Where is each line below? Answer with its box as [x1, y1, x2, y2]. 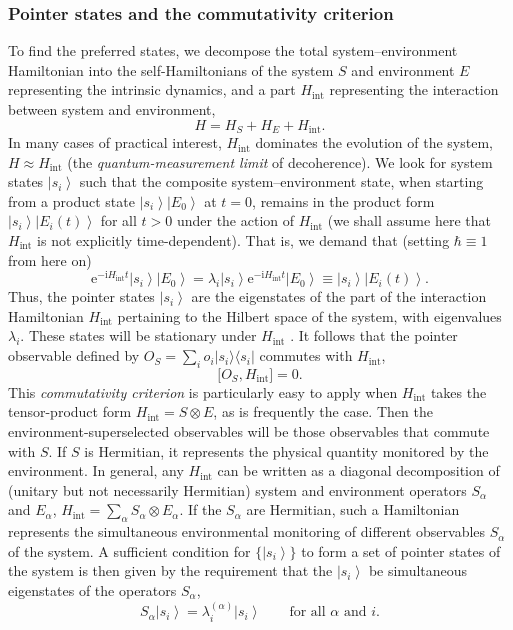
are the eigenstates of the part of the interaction [191, 286, 487, 307]
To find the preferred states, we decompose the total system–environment [8, 40, 458, 61]
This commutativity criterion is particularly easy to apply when [8, 381, 398, 402]
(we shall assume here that [327, 210, 491, 231]
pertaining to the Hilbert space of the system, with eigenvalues [117, 305, 502, 326]
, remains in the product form [252, 190, 435, 211]
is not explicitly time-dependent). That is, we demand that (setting [37, 230, 450, 251]
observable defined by [8, 345, 140, 366]
